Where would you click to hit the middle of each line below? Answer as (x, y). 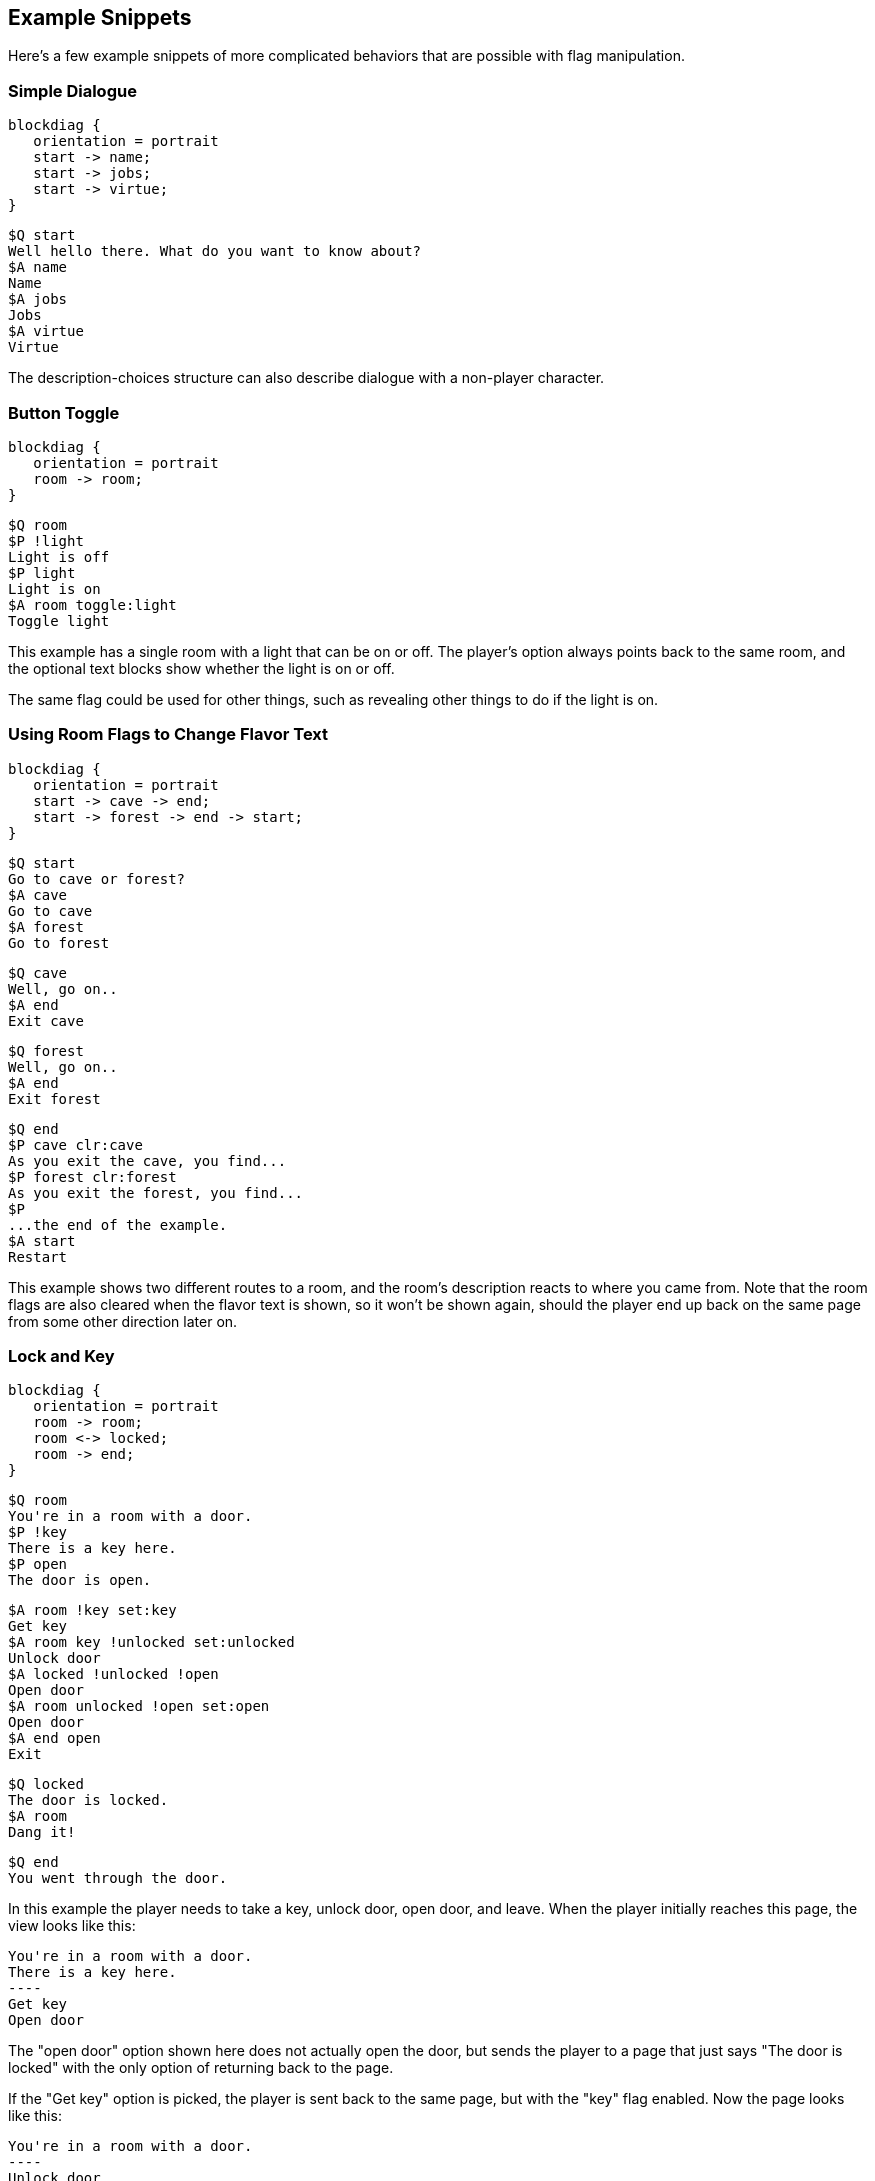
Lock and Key (61, 1356)
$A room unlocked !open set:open (139, 1706)
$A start (42, 1240)
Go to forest (59, 942)
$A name (38, 267)
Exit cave (46, 1020)
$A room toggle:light (92, 604)
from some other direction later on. (123, 1321)
